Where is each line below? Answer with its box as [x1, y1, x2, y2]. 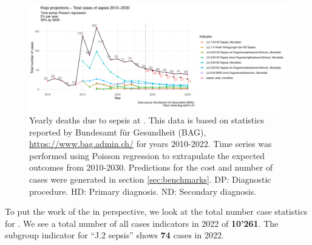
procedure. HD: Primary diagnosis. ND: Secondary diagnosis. [29, 185, 257, 197]
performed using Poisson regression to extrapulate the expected [29, 149, 265, 162]
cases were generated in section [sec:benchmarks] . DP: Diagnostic [29, 172, 271, 185]
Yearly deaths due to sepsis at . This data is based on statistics [29, 113, 264, 126]
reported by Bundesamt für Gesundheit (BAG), [29, 125, 206, 138]
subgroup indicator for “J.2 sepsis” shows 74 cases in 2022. [5, 229, 224, 241]
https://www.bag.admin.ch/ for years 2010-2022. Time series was [29, 137, 272, 150]
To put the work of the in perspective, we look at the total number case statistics [5, 205, 308, 218]
